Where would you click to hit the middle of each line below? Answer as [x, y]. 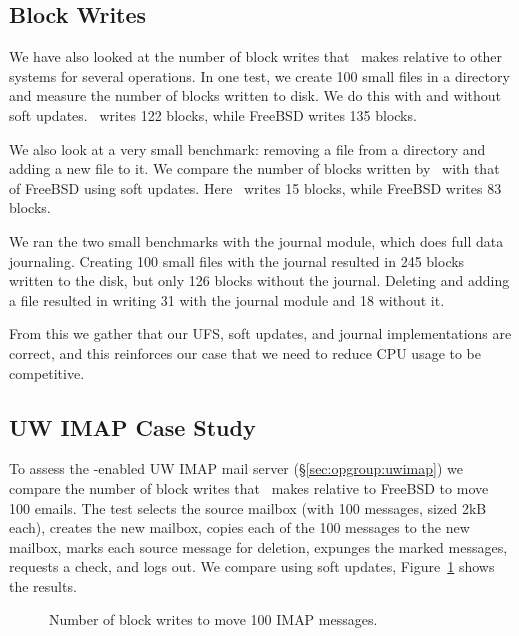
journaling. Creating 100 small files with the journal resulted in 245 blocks [237, 260]
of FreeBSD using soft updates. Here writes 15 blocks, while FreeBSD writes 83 [255, 187]
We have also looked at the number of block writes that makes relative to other [256, 56]
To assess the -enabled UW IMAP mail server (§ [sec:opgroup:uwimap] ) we [236, 468]
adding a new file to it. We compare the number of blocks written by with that [254, 168]
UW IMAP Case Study [132, 426]
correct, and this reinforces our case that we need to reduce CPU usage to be [245, 352]
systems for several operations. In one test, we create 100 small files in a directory [259, 75]
